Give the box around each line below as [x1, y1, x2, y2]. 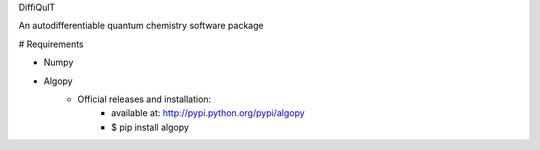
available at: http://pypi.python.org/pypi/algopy [111, 107, 305, 119]
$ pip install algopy [111, 121, 190, 133]
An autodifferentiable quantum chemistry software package [18, 20, 264, 32]
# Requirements [18, 38, 84, 50]
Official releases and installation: [77, 93, 212, 105]
